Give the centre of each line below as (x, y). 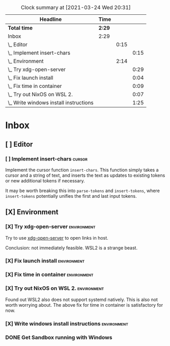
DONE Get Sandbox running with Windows (59, 337)
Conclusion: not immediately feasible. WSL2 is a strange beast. (72, 248)
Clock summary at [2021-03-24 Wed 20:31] (76, 7)
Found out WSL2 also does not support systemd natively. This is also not (81, 299)
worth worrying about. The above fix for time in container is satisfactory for (84, 305)
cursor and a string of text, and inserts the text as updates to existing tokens (85, 175)
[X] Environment (32, 212)
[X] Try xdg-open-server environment (50, 227)
